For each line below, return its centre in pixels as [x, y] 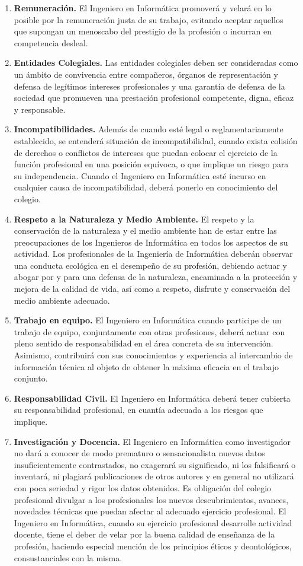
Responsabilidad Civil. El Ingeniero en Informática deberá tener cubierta [152, 398]
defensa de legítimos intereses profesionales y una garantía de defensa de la [149, 86]
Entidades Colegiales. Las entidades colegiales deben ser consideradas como [156, 63]
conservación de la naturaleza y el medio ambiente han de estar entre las [145, 230]
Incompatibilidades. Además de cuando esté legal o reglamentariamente [149, 129]
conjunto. [31, 378]
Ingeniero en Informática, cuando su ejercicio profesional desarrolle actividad [153, 522]
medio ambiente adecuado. [62, 300]
